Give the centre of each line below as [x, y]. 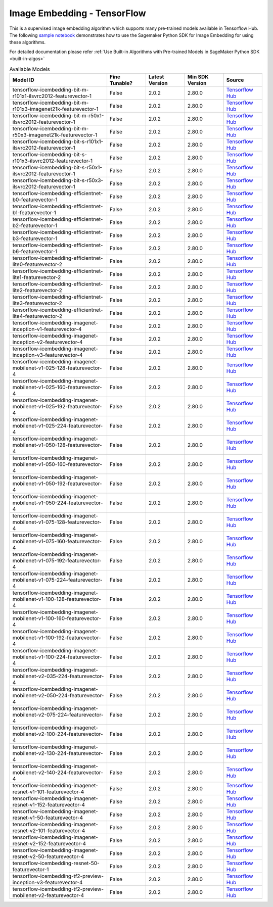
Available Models [30, 69]
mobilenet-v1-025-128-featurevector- [57, 368]
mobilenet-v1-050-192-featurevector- [57, 484]
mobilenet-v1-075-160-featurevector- [57, 541]
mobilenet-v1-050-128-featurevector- [57, 445]
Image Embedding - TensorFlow [78, 13]
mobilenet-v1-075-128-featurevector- [57, 522]
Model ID [24, 80]
